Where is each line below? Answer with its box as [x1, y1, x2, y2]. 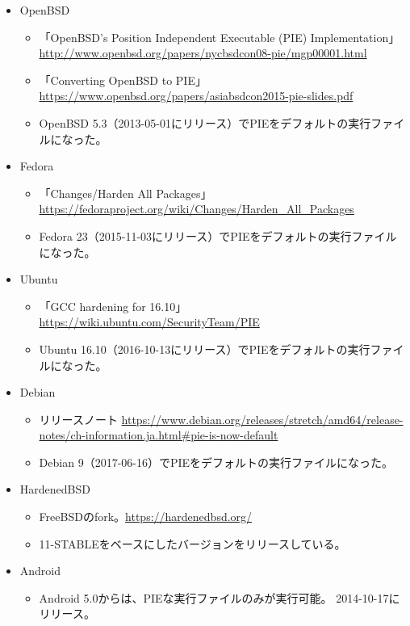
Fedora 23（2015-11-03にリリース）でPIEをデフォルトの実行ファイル [39, 227, 397, 244]
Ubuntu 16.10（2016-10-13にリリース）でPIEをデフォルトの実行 [39, 340, 370, 357]
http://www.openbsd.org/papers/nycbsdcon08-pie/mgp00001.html [39, 44, 367, 61]
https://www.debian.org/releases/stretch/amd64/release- [121, 410, 404, 427]
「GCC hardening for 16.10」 [39, 297, 187, 314]
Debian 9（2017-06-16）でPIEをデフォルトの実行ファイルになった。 [39, 453, 394, 470]
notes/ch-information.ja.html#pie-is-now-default [39, 426, 278, 443]
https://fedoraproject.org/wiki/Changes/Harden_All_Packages [39, 200, 354, 217]
